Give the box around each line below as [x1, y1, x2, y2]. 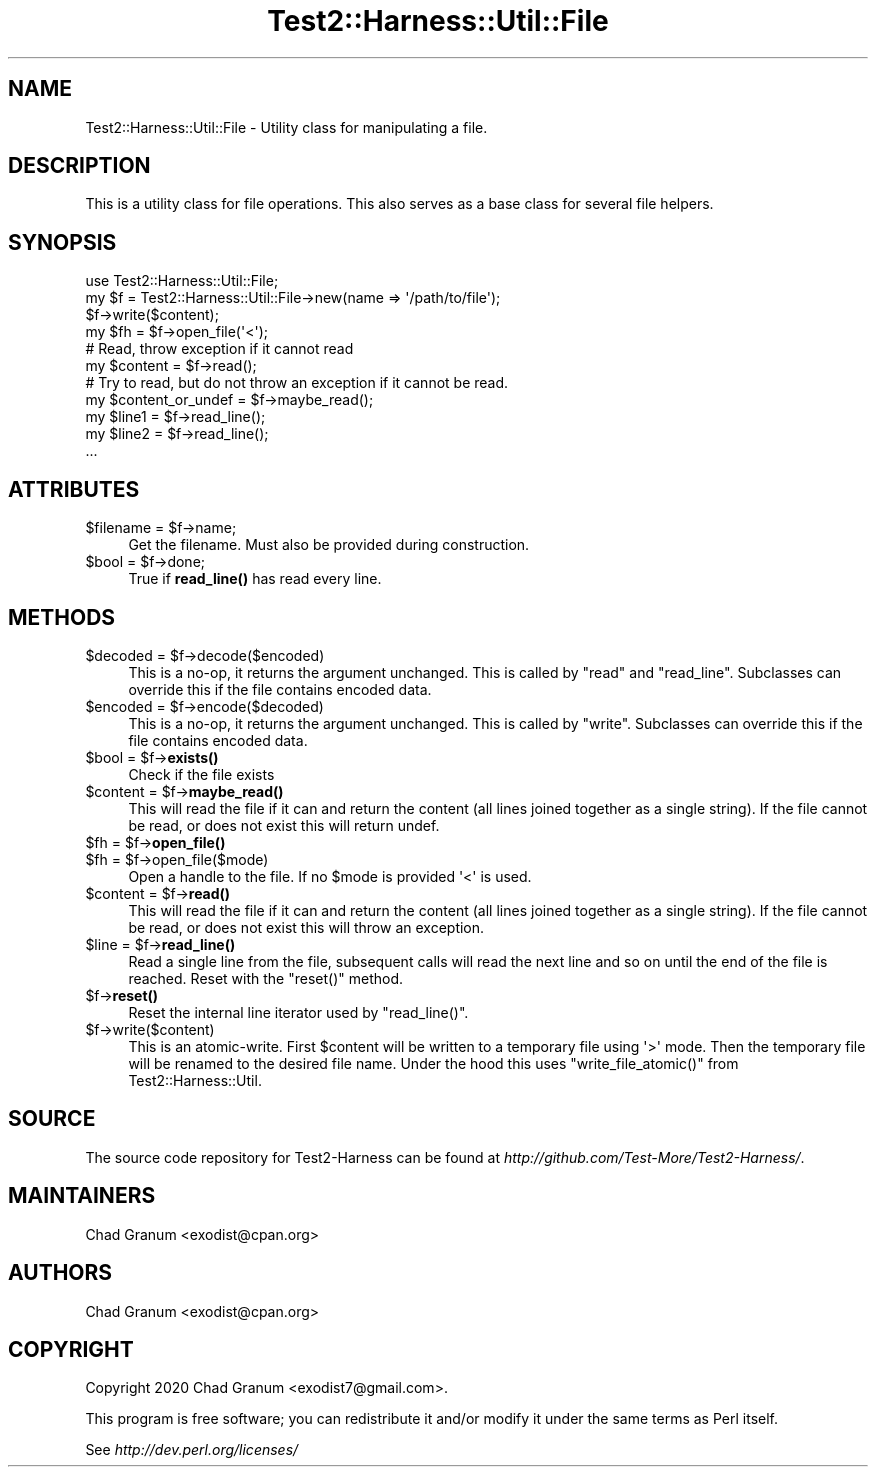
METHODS [8, 604, 116, 630]
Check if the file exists [128, 765, 275, 783]
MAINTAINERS [8, 1183, 156, 1209]
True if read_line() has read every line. [128, 570, 382, 588]
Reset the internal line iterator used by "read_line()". [128, 1003, 469, 1021]
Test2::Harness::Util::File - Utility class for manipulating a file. [85, 118, 488, 136]
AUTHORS [8, 1260, 113, 1286]
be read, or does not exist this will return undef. [128, 816, 440, 834]
